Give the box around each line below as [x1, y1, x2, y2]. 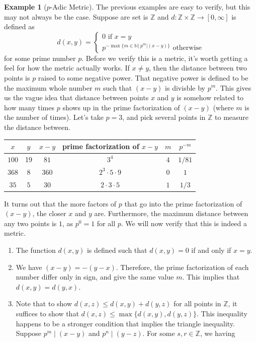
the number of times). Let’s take [4, 112, 104, 122]
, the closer [32, 208, 66, 219]
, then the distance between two [149, 62, 247, 73]
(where [213, 102, 234, 112]
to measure [215, 112, 249, 122]
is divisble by [165, 82, 205, 93]
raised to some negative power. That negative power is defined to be [38, 72, 248, 83]
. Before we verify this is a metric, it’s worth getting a [81, 52, 248, 63]
